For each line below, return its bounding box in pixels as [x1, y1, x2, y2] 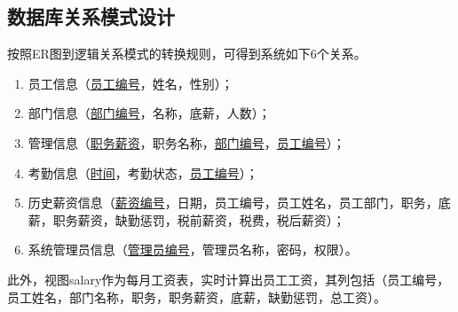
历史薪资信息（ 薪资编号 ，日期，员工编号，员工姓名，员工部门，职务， [28, 193, 438, 212]
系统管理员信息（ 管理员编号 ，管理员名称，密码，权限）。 [28, 240, 358, 259]
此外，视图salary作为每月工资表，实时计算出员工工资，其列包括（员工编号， [7, 269, 450, 288]
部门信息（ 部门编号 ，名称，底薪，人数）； [28, 104, 271, 122]
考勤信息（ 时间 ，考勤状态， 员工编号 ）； [28, 163, 258, 182]
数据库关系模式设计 [7, 3, 175, 30]
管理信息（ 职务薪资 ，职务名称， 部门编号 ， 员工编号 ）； [28, 133, 345, 152]
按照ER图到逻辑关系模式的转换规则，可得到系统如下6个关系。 [7, 44, 367, 63]
